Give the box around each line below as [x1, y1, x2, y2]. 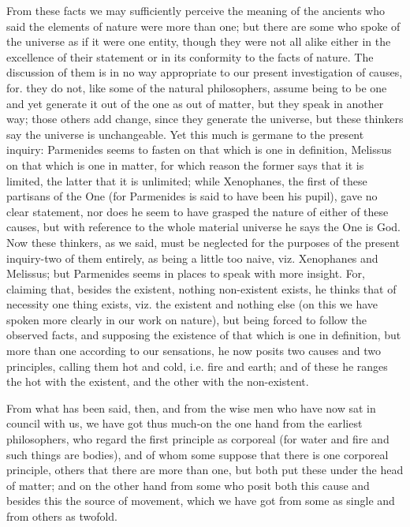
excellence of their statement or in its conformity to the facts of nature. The [6, 48, 374, 65]
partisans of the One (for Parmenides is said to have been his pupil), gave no [6, 188, 378, 204]
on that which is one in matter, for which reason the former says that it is [6, 156, 364, 173]
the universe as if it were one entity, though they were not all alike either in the [6, 33, 391, 50]
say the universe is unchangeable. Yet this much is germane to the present [6, 125, 364, 142]
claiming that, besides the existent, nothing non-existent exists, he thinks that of [6, 280, 397, 297]
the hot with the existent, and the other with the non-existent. [6, 373, 309, 390]
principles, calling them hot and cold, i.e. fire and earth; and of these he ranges [6, 357, 388, 374]
